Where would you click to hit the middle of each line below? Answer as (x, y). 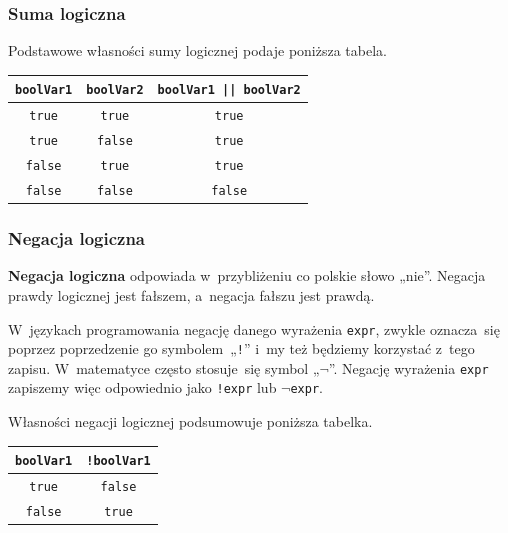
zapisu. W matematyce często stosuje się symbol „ (164, 367)
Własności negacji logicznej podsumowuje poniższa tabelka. (190, 421)
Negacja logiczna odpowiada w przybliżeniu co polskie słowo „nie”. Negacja (247, 275)
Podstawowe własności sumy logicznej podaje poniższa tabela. (197, 50)
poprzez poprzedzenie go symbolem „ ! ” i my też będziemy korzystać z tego (241, 348)
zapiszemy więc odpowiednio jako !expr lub (142, 387)
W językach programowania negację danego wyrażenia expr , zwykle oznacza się (254, 328)
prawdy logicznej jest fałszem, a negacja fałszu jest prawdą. (191, 294)
